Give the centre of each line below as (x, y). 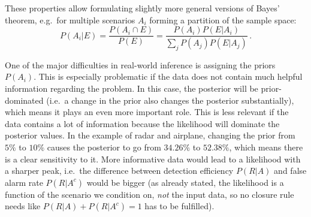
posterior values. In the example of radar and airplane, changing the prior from (150, 135)
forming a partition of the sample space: (223, 19)
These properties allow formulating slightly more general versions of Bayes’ (142, 8)
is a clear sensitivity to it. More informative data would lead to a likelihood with (153, 159)
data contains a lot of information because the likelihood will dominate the (142, 123)
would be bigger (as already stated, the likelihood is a (185, 182)
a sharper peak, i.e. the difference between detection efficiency (119, 171)
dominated (24, 100)
